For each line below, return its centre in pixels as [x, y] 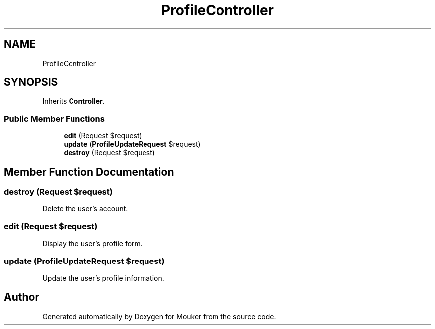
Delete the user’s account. [85, 209]
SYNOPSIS [31, 82]
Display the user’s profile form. [92, 244]
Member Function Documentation [89, 172]
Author [22, 297]
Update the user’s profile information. [103, 278]
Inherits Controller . [73, 101]
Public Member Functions [54, 118]
